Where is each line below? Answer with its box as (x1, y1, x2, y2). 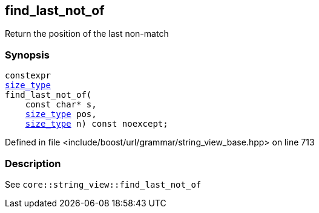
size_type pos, (25, 109, 97, 119)
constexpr (5, 71, 51, 81)
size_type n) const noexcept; (25, 119, 168, 129)
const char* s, (25, 100, 97, 110)
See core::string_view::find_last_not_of (5, 179, 202, 189)
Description (5, 157, 61, 170)
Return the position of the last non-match (5, 28, 169, 39)
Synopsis (5, 48, 50, 61)
